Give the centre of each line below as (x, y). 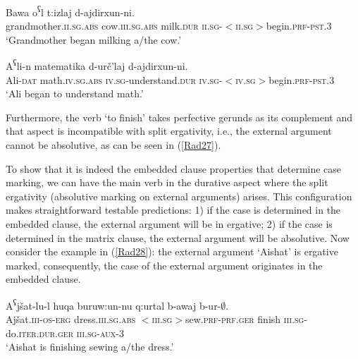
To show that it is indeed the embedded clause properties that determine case (174, 168)
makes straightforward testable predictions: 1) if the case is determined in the (173, 210)
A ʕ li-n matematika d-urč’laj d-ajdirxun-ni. (97, 65)
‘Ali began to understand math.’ (75, 93)
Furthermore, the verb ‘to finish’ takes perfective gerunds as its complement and (179, 117)
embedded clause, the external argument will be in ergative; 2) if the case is (169, 224)
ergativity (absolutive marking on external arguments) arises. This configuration (179, 196)
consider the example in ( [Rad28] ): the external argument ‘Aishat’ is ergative (172, 251)
